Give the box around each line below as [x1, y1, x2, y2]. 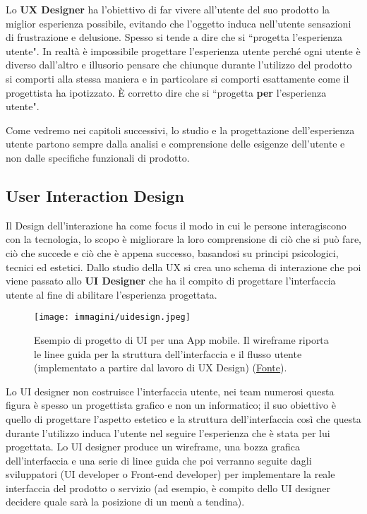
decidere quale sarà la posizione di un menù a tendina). [6, 494, 245, 509]
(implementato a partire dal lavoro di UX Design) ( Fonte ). [34, 360, 287, 375]
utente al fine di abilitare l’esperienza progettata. [6, 287, 217, 301]
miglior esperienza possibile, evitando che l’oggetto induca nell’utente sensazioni [6, 16, 351, 30]
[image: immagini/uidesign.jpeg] [34, 312, 191, 323]
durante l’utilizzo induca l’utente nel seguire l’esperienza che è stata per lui [6, 425, 330, 440]
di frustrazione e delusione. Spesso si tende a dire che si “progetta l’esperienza [6, 30, 343, 44]
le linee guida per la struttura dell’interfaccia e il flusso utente [34, 346, 302, 361]
